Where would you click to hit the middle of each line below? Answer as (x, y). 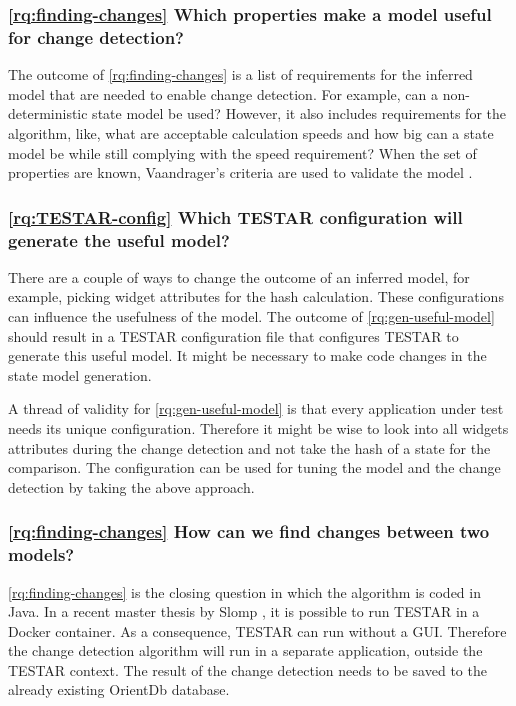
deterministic (48, 113)
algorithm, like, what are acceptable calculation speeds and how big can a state (251, 132)
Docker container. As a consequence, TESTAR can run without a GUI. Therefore (257, 630)
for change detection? (96, 36)
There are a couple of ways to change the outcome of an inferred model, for (239, 276)
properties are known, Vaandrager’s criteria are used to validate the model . (240, 172)
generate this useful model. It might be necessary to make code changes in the (247, 355)
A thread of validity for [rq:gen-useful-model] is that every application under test (256, 408)
